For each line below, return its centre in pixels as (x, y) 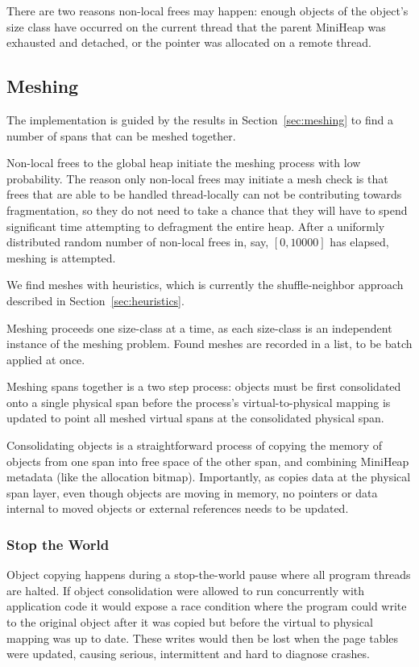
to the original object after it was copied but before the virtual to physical (190, 622)
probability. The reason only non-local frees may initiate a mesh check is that (197, 178)
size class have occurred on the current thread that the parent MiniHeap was (196, 26)
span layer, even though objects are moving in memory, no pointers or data (192, 492)
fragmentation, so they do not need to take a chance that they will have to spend (207, 210)
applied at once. (46, 359)
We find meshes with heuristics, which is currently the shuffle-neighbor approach (205, 285)
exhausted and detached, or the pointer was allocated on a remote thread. (189, 42)
